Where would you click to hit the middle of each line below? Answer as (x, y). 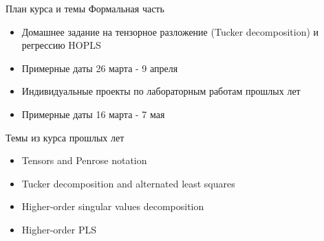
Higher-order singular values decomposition (113, 206)
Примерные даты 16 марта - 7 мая (93, 114)
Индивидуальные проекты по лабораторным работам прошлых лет (161, 91)
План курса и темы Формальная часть (85, 8)
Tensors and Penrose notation (84, 160)
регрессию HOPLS (61, 45)
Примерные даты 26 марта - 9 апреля (100, 68)
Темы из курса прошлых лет (65, 137)
